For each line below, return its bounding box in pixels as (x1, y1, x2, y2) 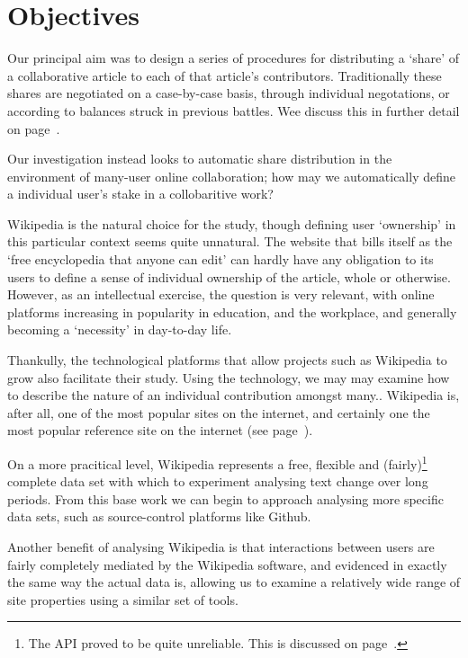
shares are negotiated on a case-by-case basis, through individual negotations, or (7, 84, 450, 102)
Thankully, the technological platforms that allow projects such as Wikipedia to (7, 351, 447, 369)
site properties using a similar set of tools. (7, 590, 238, 609)
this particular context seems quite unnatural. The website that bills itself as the (7, 232, 453, 251)
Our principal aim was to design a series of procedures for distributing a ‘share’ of (7, 49, 460, 67)
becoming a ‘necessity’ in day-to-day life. (7, 320, 232, 339)
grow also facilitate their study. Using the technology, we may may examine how (7, 368, 450, 387)
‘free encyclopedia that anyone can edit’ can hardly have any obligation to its (7, 250, 434, 269)
